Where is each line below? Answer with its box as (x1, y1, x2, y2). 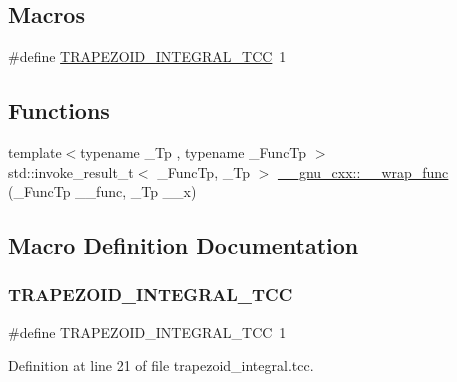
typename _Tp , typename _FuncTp (80, 142, 307, 162)
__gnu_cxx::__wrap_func (277, 161, 449, 182)
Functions (8, 95, 110, 126)
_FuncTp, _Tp (157, 161, 250, 182)
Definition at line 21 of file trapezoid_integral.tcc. (8, 355, 314, 376)
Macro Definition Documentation (8, 230, 359, 261)
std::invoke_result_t (8, 161, 134, 182)
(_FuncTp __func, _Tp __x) (8, 181, 197, 202)
